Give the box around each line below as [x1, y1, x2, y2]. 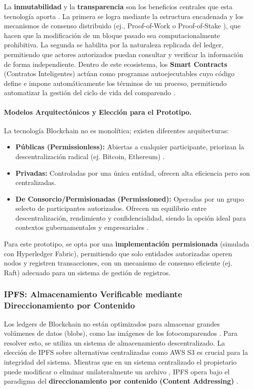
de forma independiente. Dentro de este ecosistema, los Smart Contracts [4, 59, 228, 69]
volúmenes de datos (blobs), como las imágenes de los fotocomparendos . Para [4, 328, 237, 338]
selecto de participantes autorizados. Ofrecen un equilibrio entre [15, 203, 207, 213]
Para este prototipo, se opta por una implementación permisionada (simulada [4, 239, 249, 249]
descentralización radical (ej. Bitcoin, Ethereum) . [15, 151, 165, 161]
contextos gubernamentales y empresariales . [15, 222, 149, 232]
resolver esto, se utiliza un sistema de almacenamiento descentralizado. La [4, 337, 225, 348]
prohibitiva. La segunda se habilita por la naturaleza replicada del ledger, [4, 40, 224, 50]
